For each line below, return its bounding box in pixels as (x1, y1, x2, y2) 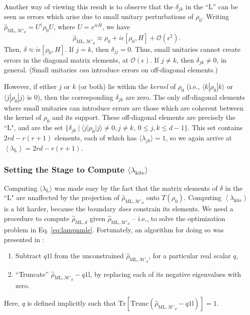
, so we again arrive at (165, 132, 232, 142)
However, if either (4, 81, 57, 91)
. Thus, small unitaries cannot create (131, 44, 241, 54)
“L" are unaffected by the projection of (4, 192, 119, 202)
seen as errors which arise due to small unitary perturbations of (4, 11, 193, 22)
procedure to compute (4, 213, 70, 223)
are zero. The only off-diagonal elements (125, 91, 245, 102)
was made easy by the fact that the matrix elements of (54, 182, 218, 193)
